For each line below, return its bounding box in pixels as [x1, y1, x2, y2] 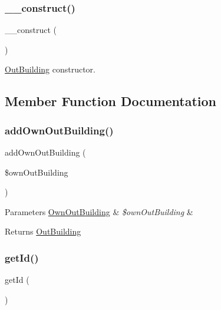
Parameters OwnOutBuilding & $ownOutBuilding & [5, 205, 193, 217]
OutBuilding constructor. [5, 63, 96, 75]
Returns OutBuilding [5, 225, 81, 238]
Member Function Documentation [5, 92, 217, 110]
